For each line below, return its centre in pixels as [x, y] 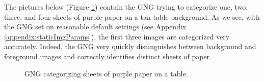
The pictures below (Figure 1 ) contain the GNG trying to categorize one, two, [126, 7]
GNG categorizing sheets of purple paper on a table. [106, 73]
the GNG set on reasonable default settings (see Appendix [95, 27]
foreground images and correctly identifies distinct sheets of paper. [108, 56]
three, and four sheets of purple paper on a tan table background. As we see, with [132, 16]
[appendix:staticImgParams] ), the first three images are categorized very [117, 36]
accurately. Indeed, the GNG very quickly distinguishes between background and [130, 46]
